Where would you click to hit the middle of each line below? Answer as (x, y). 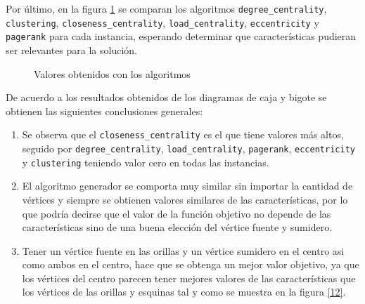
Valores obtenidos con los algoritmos (112, 73)
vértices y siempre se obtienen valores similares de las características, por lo (185, 199)
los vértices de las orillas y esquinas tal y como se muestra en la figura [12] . (184, 292)
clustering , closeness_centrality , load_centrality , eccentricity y (162, 22)
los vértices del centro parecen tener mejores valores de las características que (189, 278)
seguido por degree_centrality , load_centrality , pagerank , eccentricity (188, 148)
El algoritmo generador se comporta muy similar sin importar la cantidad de (187, 186)
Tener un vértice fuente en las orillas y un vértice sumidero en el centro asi (183, 250)
